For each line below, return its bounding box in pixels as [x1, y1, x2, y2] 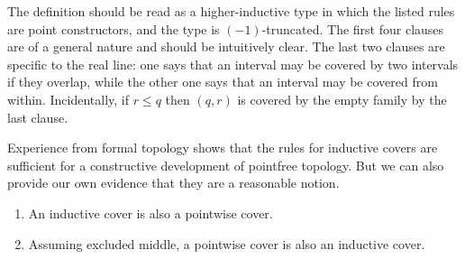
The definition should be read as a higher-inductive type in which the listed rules [7, 2, 455, 20]
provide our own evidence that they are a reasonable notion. [7, 173, 340, 192]
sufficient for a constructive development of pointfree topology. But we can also [7, 155, 444, 174]
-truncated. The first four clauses [261, 19, 444, 38]
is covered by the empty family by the [237, 89, 447, 108]
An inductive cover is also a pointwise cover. [28, 203, 273, 222]
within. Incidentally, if [7, 89, 129, 108]
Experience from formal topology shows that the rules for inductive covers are [7, 138, 438, 157]
